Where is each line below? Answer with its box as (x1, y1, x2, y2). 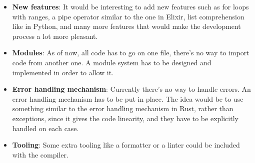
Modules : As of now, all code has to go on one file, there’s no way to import (12, 47, 249, 58)
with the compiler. (12, 149, 68, 160)
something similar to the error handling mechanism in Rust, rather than (12, 103, 233, 114)
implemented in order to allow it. (12, 67, 114, 77)
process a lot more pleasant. (12, 30, 98, 41)
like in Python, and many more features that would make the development (12, 21, 241, 31)
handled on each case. (12, 123, 79, 133)
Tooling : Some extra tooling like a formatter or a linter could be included (12, 140, 240, 150)
